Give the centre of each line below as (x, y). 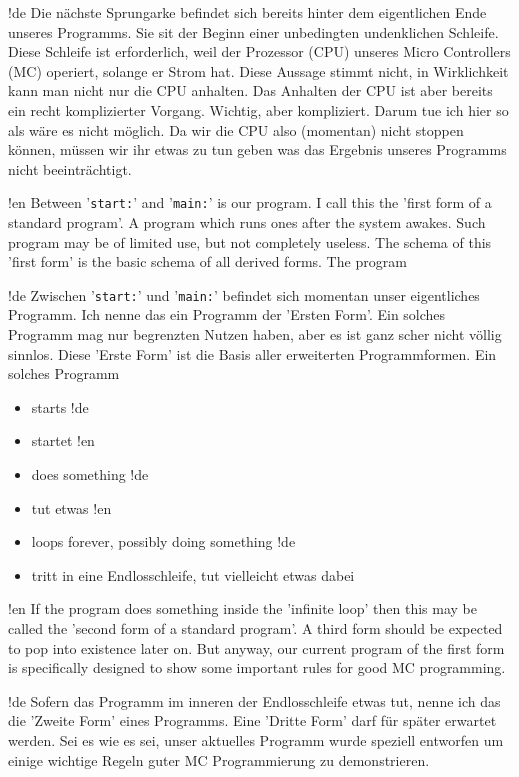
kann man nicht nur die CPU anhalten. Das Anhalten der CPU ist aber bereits (250, 90)
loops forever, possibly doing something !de (163, 541)
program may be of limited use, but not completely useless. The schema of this (250, 241)
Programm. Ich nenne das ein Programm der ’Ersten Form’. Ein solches (227, 314)
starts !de (60, 406)
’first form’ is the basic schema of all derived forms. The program (207, 261)
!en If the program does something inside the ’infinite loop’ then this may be (243, 608)
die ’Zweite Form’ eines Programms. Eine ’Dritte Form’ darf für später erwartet (252, 720)
